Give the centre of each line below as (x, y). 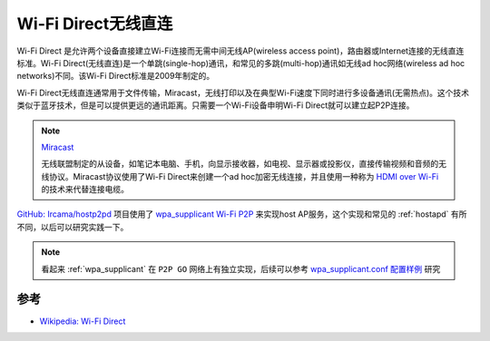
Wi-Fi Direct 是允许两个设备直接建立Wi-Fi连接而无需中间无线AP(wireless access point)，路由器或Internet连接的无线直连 (240, 51)
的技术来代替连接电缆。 (85, 190)
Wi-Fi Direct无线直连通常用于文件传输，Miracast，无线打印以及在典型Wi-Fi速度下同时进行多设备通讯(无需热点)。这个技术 (243, 93)
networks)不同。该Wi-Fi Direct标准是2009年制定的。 (116, 76)
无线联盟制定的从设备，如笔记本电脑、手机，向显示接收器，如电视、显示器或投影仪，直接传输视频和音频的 (240, 164)
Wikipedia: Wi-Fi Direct (83, 321)
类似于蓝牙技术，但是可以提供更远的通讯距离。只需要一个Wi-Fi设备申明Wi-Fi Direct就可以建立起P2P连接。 (216, 105)
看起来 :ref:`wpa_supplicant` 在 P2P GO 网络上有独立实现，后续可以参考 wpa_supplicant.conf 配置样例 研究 (241, 268)
